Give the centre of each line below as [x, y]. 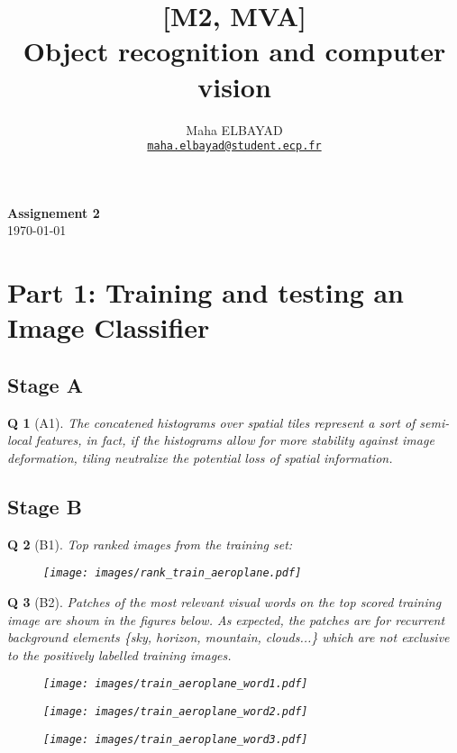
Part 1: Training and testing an [206, 292]
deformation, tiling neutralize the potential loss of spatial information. [200, 457]
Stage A [45, 384]
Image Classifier [109, 327]
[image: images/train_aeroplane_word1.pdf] [176, 684]
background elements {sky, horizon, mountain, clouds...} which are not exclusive [228, 637]
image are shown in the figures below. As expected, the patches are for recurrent [226, 619]
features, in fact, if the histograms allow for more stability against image [235, 440]
